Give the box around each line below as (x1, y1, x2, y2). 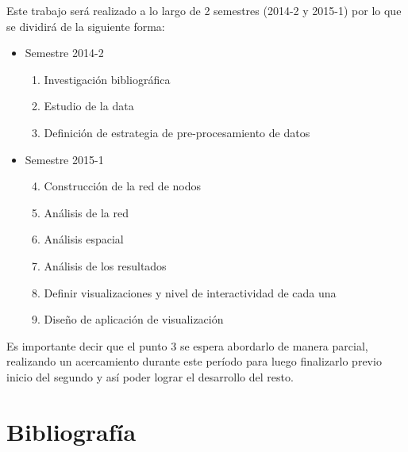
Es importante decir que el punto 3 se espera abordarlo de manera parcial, (6, 337, 368, 354)
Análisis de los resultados (44, 257, 167, 274)
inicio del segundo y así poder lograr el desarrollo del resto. (6, 368, 294, 385)
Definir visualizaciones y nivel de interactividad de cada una (44, 284, 337, 301)
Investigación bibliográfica (44, 71, 171, 87)
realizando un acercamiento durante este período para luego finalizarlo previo (6, 353, 382, 370)
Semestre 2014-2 (25, 44, 104, 61)
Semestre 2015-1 (25, 151, 104, 167)
